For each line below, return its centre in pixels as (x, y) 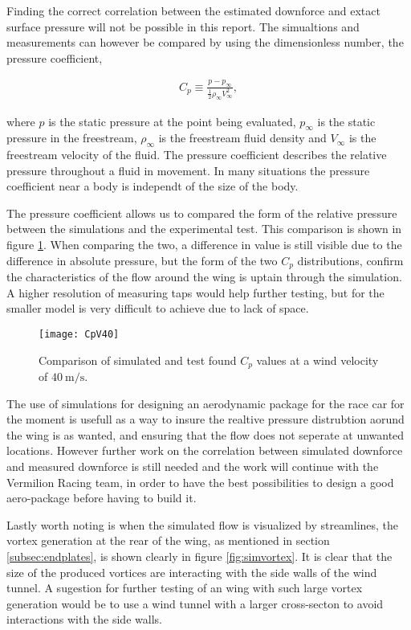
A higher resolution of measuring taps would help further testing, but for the (195, 292)
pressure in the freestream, (72, 138)
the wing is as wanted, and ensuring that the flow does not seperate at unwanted (205, 434)
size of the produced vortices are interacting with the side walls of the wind (192, 572)
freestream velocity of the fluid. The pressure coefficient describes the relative (197, 155)
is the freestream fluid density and (242, 138)
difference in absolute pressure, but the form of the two (142, 260)
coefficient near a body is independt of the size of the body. (153, 186)
